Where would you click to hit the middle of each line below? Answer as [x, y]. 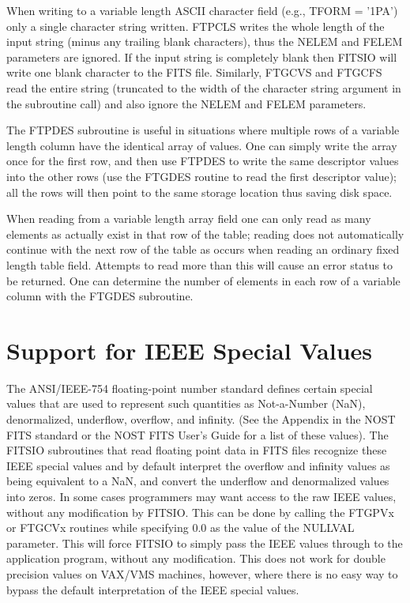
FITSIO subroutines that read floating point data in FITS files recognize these [197, 450]
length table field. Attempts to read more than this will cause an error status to [200, 264]
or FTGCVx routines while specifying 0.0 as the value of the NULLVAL [181, 528]
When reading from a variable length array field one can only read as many [189, 219]
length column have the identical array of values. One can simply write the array [202, 145]
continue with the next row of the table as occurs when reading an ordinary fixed [203, 249]
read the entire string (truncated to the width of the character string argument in [204, 87]
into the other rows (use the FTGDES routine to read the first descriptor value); [201, 176]
